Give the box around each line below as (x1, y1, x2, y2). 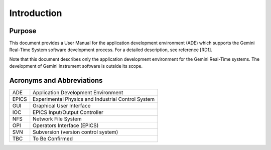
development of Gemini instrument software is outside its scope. (9, 63, 143, 69)
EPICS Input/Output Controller (33, 109, 104, 116)
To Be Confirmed (33, 135, 73, 142)
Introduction (9, 8, 62, 19)
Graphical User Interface (33, 102, 91, 109)
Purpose (9, 27, 37, 35)
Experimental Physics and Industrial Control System (33, 96, 155, 103)
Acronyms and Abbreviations (9, 76, 103, 85)
